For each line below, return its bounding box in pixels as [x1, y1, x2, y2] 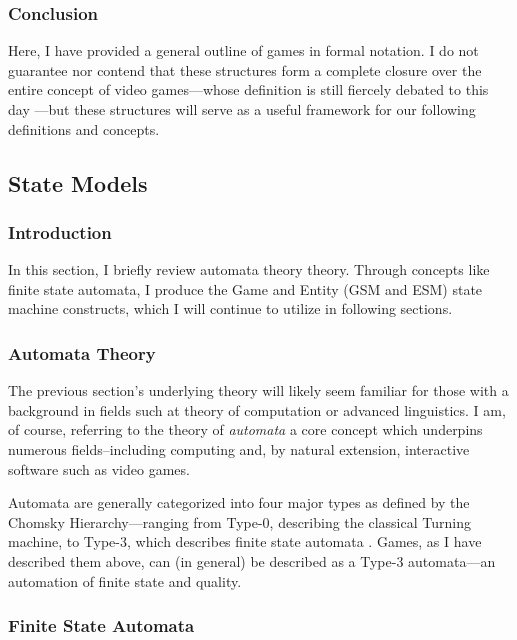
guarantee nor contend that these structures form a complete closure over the [8, 59, 482, 80]
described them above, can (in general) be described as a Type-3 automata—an [8, 550, 496, 571]
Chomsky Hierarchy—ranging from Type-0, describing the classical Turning [8, 511, 471, 532]
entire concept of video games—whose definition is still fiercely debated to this [8, 79, 489, 100]
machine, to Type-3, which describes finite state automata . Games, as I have [8, 531, 482, 552]
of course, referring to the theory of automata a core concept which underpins [8, 419, 483, 440]
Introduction [8, 219, 112, 244]
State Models [8, 167, 148, 198]
